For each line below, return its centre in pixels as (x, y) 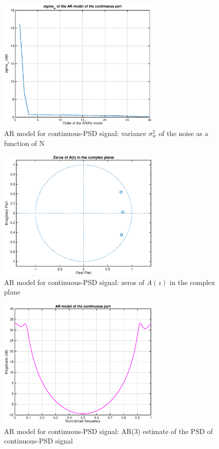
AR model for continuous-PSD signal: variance (75, 133)
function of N (24, 143)
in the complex (192, 282)
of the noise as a (184, 133)
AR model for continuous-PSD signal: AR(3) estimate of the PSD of (109, 431)
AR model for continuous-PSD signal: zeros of (74, 282)
